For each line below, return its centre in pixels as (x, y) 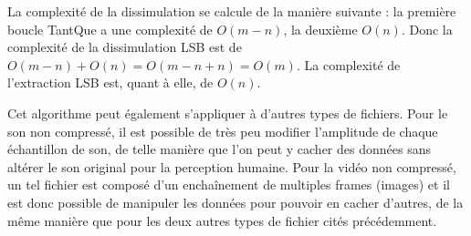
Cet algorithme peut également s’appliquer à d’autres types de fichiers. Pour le (228, 113)
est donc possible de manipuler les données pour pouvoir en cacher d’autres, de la (235, 202)
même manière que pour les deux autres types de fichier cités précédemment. (222, 220)
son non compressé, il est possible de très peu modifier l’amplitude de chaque (223, 131)
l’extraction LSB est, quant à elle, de (110, 82)
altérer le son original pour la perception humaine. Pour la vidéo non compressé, (232, 166)
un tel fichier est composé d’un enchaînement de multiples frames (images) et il (229, 185)
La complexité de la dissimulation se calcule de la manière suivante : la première (232, 11)
